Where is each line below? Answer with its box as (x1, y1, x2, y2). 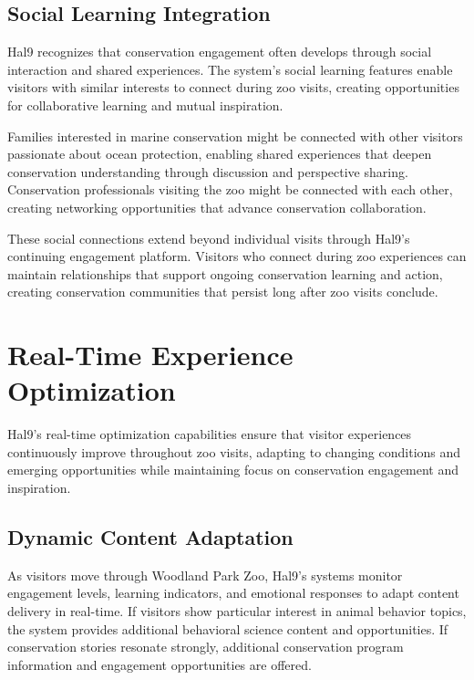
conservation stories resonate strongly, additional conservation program (7, 637, 404, 656)
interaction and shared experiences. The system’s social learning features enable (7, 59, 453, 78)
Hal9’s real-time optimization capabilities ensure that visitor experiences (7, 424, 412, 444)
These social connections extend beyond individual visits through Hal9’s (7, 228, 410, 247)
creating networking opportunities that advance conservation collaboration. (7, 197, 427, 216)
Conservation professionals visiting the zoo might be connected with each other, (7, 180, 453, 199)
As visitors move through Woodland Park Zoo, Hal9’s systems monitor (7, 565, 403, 584)
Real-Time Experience (7, 336, 294, 373)
